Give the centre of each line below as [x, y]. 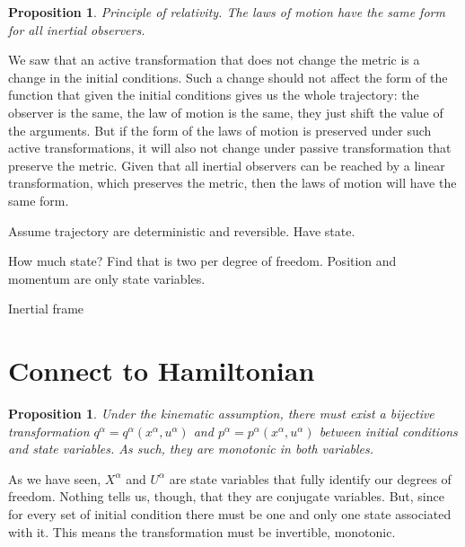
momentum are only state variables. [107, 278]
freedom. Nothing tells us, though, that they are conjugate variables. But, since [226, 496]
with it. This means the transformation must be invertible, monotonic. [202, 531]
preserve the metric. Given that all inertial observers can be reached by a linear [227, 165]
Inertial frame [46, 309]
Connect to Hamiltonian [162, 371]
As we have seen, [55, 478]
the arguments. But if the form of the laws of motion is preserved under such [220, 130]
